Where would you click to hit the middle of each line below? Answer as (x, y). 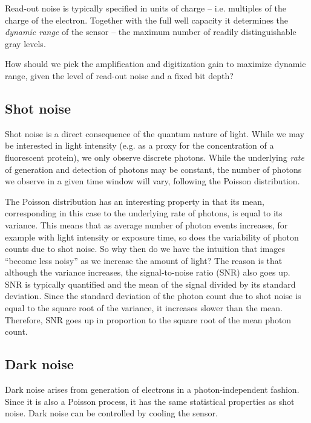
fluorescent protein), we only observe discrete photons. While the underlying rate (155, 157)
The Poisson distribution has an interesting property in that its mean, (135, 201)
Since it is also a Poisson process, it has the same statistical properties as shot (150, 401)
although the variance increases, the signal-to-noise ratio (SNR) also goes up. (148, 272)
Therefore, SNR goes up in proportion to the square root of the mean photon (148, 319)
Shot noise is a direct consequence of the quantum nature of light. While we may (155, 133)
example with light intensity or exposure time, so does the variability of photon (152, 237)
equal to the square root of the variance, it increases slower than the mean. (144, 308)
